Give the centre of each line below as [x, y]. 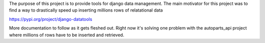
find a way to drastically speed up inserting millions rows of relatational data [86, 10]
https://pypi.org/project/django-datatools [51, 19]
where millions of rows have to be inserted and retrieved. [67, 35]
